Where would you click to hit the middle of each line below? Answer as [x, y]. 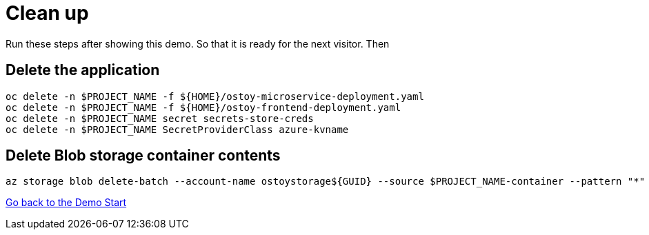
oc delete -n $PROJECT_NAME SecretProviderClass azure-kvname [177, 129]
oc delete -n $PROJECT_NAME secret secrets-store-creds [160, 118]
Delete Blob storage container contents [143, 156]
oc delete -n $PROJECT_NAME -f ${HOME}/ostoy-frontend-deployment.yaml [203, 107]
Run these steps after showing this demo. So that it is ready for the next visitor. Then [198, 43]
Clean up [47, 13]
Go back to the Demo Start [66, 203]
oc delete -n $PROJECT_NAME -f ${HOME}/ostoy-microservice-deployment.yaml [215, 96]
